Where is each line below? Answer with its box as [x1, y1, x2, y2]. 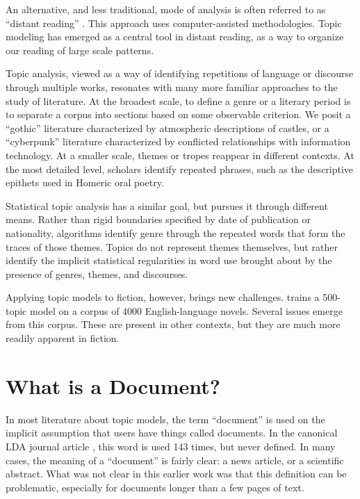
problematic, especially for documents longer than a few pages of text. [6, 480, 304, 494]
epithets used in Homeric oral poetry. [6, 175, 164, 190]
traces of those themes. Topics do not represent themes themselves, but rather [6, 239, 338, 254]
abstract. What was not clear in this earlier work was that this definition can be [6, 466, 347, 481]
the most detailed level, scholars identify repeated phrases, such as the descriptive [6, 161, 354, 176]
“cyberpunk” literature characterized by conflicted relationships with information [6, 134, 351, 149]
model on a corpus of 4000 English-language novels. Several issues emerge [29, 303, 343, 318]
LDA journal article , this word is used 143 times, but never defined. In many [6, 439, 336, 453]
